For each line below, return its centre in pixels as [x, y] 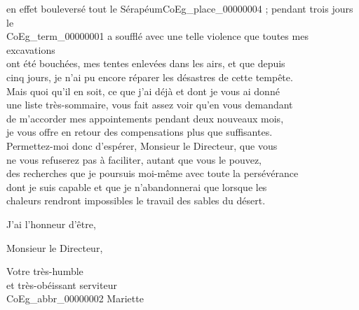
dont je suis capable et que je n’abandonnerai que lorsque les [137, 186]
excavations [31, 49]
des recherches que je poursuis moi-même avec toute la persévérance [153, 173]
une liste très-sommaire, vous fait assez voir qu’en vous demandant [150, 105]
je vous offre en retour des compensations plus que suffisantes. [140, 132]
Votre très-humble [45, 271]
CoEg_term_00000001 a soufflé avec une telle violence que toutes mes [157, 36]
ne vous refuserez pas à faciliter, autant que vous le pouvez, [134, 159]
